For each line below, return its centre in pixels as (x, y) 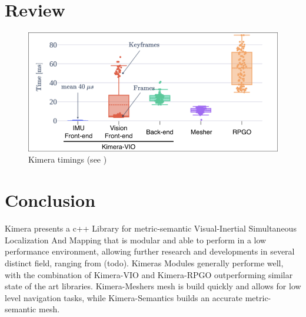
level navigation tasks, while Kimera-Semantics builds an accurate (124, 297)
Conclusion (50, 200)
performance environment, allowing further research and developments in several (150, 251)
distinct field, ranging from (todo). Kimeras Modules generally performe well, (144, 262)
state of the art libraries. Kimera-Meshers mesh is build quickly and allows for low (153, 286)
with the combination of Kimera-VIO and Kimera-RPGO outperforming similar (149, 274)
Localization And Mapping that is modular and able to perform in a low (136, 240)
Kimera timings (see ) (68, 159)
